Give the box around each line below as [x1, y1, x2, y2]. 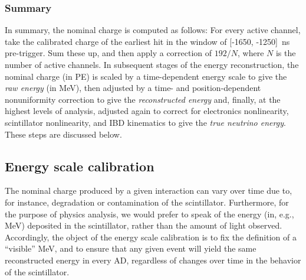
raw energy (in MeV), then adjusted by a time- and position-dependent [5, 82, 261, 94]
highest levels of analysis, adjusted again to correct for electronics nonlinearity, [5, 105, 289, 117]
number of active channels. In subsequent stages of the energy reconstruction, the [5, 58, 299, 70]
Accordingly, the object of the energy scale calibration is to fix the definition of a [5, 230, 297, 243]
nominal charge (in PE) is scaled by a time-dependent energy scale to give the [5, 70, 287, 82]
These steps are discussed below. [5, 128, 122, 140]
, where [238, 47, 264, 59]
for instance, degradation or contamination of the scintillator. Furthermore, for [5, 196, 289, 208]
